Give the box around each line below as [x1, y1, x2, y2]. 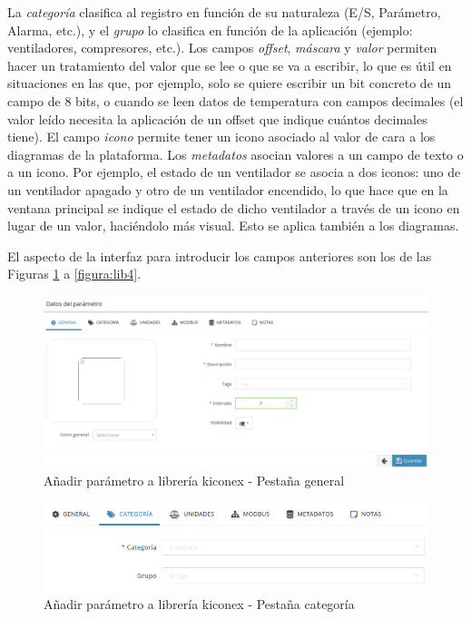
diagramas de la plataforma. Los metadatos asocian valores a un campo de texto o [7, 144, 464, 163]
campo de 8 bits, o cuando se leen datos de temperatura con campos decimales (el [7, 91, 464, 110]
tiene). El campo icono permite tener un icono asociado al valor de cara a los [7, 127, 436, 146]
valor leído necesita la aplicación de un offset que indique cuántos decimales [7, 109, 427, 128]
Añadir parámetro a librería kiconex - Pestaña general [44, 471, 345, 490]
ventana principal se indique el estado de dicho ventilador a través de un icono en [7, 198, 460, 217]
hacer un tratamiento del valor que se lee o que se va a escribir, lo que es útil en [7, 55, 452, 74]
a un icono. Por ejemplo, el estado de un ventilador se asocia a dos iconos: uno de [7, 162, 461, 182]
